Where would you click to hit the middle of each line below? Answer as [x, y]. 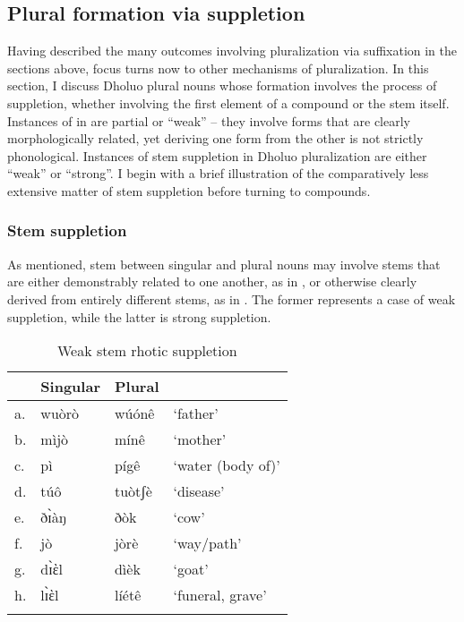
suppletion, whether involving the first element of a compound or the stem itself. [228, 102]
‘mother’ [200, 439]
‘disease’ [199, 491]
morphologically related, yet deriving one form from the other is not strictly [215, 138]
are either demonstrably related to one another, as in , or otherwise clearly [212, 281]
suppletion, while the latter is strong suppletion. [139, 316]
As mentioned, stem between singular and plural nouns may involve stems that [224, 264]
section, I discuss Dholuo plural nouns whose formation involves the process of [222, 85]
